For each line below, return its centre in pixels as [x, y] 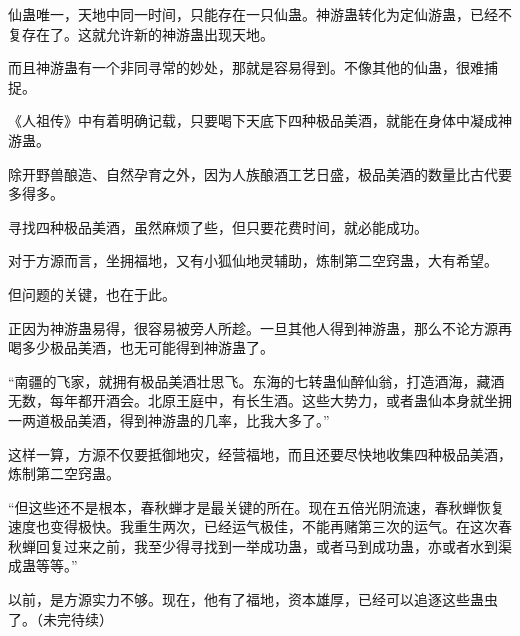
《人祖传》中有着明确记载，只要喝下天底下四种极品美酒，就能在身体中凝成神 [260, 120]
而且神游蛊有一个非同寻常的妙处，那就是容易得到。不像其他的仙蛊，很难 [246, 67]
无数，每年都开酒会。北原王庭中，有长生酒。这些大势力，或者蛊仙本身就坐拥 [260, 400]
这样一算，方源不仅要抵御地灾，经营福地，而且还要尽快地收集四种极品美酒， [260, 453]
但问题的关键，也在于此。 [92, 293]
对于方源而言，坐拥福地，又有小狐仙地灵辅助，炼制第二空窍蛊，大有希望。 [253, 260]
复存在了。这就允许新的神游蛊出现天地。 [141, 33]
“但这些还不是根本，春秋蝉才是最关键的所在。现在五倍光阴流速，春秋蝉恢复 [256, 506]
